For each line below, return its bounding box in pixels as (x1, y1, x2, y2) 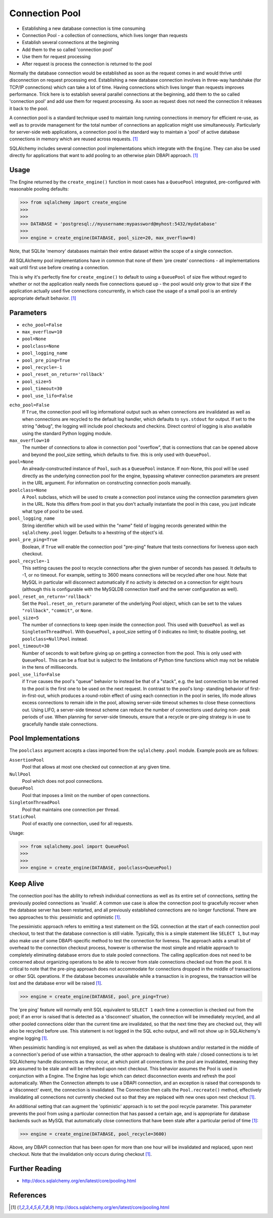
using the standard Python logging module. (22, 430, 112, 436)
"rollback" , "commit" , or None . (22, 607, 93, 614)
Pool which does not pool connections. (22, 778, 103, 784)
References (9, 1191, 47, 1199)
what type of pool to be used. (22, 508, 83, 514)
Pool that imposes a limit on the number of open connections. (22, 792, 150, 798)
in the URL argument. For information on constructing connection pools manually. (22, 480, 192, 486)
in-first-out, (22, 692, 47, 699)
